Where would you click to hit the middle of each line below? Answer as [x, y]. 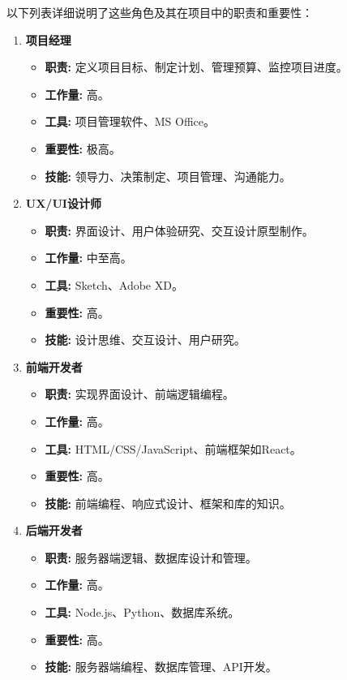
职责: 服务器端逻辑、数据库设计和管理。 [151, 557]
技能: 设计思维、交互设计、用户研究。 [145, 340]
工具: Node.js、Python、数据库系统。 [142, 612]
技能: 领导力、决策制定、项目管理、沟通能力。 [168, 176]
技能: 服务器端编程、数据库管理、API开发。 [161, 667]
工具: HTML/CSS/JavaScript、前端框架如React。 [173, 448]
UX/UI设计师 [63, 203]
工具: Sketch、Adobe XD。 [114, 284]
